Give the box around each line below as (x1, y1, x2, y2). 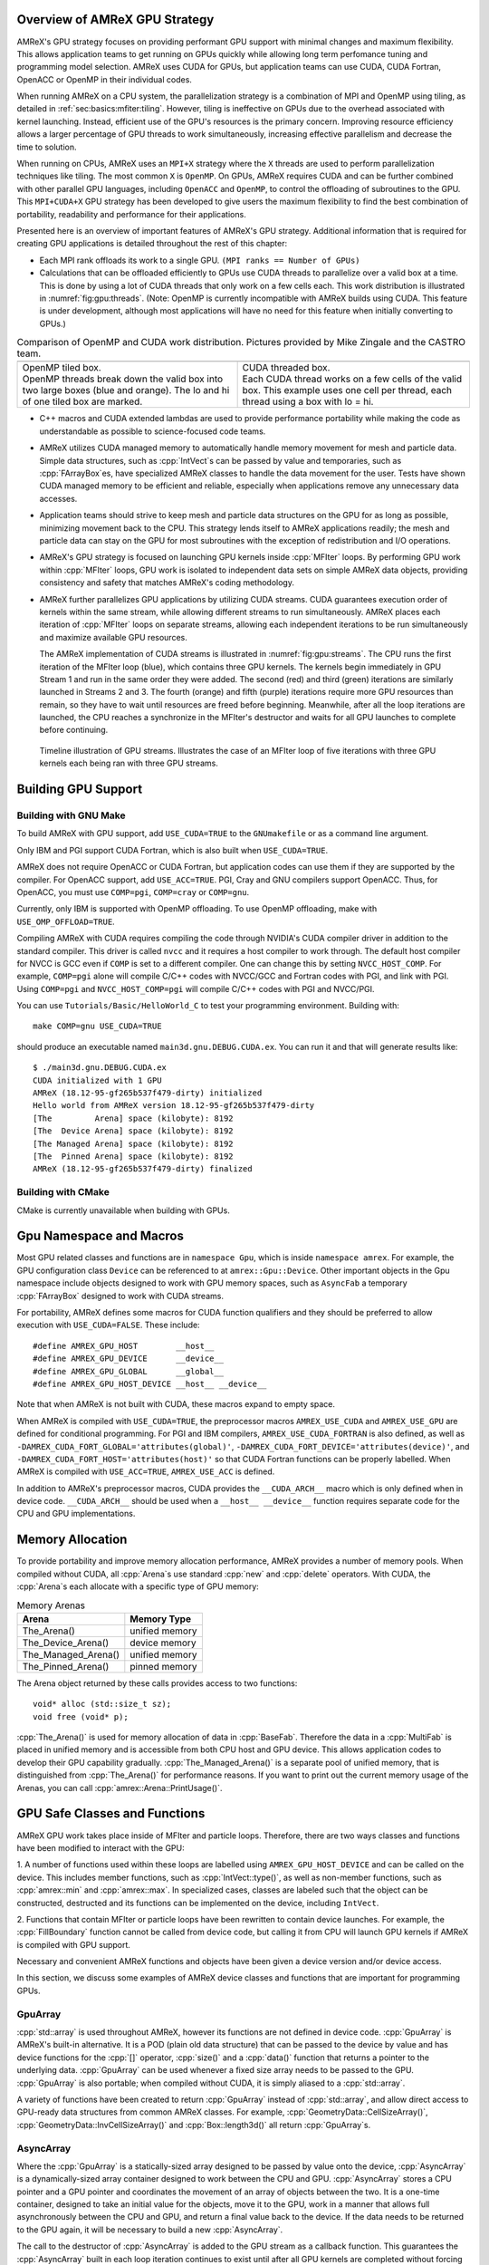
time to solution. (16, 141, 77, 152)
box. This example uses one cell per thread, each (242, 384, 453, 397)
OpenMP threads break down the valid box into (22, 372, 224, 385)
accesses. (39, 493, 78, 504)
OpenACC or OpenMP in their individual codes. (16, 73, 192, 85)
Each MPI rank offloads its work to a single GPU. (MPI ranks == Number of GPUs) (39, 255, 361, 265)
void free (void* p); (33, 1711, 129, 1721)
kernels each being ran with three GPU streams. (39, 757, 219, 769)
